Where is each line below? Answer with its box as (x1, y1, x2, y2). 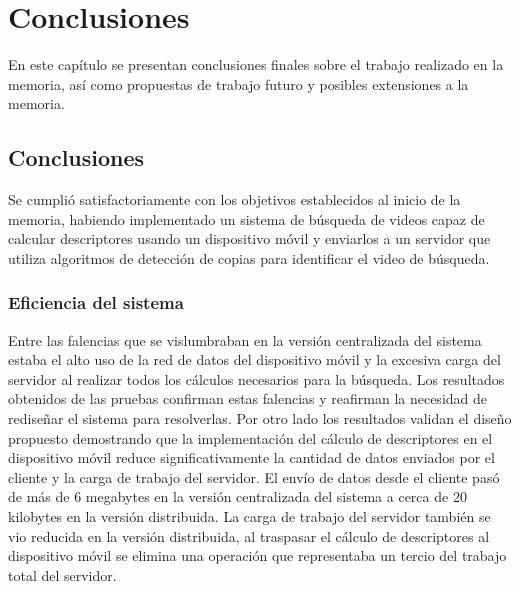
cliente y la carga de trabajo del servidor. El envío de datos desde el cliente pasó (8, 466, 500, 487)
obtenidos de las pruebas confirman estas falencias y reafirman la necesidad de (8, 388, 488, 409)
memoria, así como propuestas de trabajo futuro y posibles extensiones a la (8, 73, 469, 94)
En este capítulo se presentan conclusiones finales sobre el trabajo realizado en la (8, 54, 504, 75)
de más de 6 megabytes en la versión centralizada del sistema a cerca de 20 (8, 486, 467, 507)
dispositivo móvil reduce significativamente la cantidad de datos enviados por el (8, 447, 495, 468)
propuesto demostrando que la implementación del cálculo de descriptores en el (8, 427, 493, 448)
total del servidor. (8, 564, 117, 585)
